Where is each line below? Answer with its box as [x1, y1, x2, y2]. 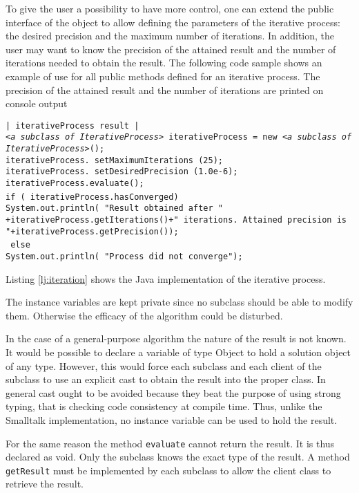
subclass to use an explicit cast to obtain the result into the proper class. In [6, 372, 326, 387]
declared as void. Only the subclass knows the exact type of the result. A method [6, 449, 350, 464]
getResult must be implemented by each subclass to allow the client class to [6, 463, 331, 477]
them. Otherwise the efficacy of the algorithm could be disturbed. [6, 308, 283, 322]
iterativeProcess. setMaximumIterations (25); [6, 155, 223, 165]
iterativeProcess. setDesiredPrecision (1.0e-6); [6, 167, 238, 177]
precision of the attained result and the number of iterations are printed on [6, 82, 324, 97]
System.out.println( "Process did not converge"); [6, 251, 243, 261]
